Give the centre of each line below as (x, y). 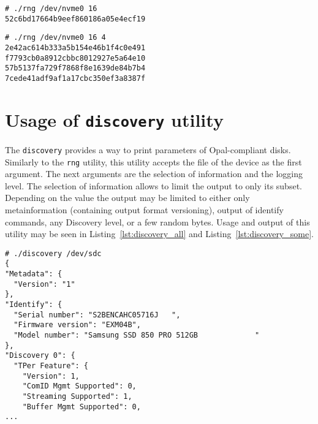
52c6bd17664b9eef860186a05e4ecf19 (75, 19)
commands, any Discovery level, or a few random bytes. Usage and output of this (157, 221)
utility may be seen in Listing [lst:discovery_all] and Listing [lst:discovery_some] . (159, 234)
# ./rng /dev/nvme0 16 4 (55, 38)
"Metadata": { (34, 274)
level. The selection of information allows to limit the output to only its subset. (153, 185)
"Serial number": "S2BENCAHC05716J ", (97, 315)
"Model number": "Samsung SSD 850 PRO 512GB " (137, 335)
